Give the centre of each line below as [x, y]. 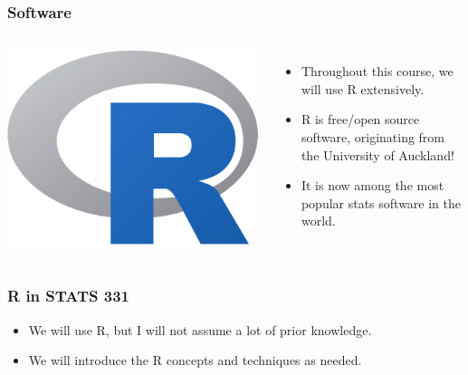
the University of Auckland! [377, 154]
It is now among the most [372, 185]
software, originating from [373, 137]
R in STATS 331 [68, 296]
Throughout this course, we [377, 71]
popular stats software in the [381, 202]
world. [318, 221]
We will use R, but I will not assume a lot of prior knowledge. [200, 329]
